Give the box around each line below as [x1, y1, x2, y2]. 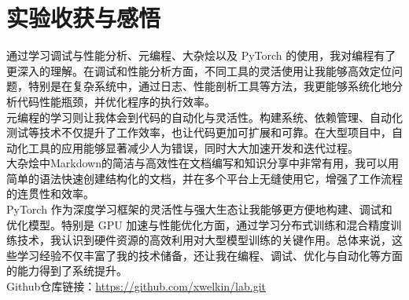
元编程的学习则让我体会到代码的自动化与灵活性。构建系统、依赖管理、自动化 [6, 108, 403, 125]
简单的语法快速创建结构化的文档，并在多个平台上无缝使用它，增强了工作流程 [6, 170, 403, 186]
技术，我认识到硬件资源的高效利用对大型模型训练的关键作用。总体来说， [17, 232, 392, 248]
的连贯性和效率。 [6, 185, 94, 202]
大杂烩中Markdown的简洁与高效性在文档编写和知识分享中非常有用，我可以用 [6, 155, 399, 171]
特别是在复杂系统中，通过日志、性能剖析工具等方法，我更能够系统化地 [28, 78, 392, 94]
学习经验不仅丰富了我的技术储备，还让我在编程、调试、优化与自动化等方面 [17, 247, 403, 263]
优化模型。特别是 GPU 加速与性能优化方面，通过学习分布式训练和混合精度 [6, 216, 391, 232]
